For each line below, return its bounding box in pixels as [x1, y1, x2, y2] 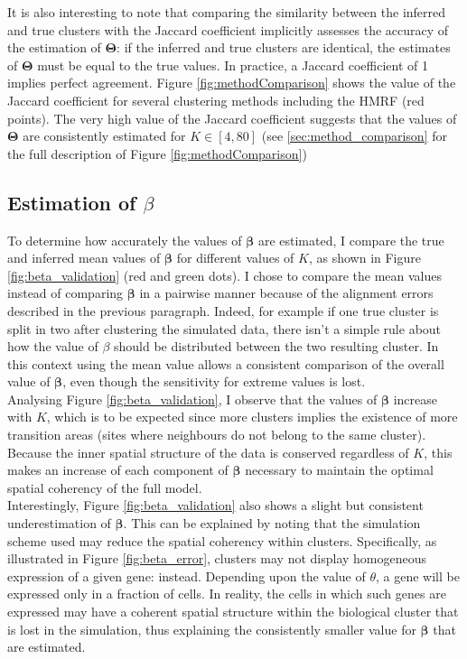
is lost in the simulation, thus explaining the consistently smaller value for [7, 619, 416, 638]
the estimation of [7, 38, 101, 57]
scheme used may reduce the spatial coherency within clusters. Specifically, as [7, 531, 437, 550]
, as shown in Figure [308, 248, 421, 267]
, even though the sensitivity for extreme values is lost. [62, 372, 366, 391]
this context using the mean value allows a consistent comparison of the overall [7, 354, 444, 373]
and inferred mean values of [7, 248, 161, 267]
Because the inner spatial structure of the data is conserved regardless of [7, 442, 409, 461]
